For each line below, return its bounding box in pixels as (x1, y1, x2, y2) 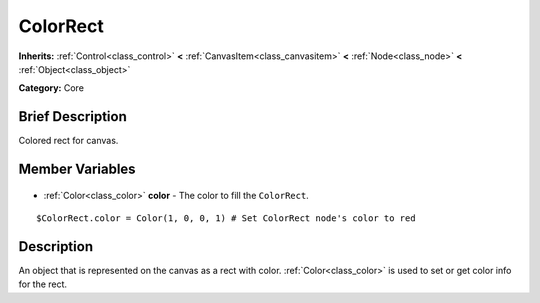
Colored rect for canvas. (18, 135, 119, 147)
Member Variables (18, 161, 136, 178)
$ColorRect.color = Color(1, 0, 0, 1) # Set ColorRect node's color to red (36, 213, 416, 224)
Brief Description (18, 108, 127, 125)
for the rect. (18, 278, 68, 290)
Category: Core (18, 82, 85, 94)
